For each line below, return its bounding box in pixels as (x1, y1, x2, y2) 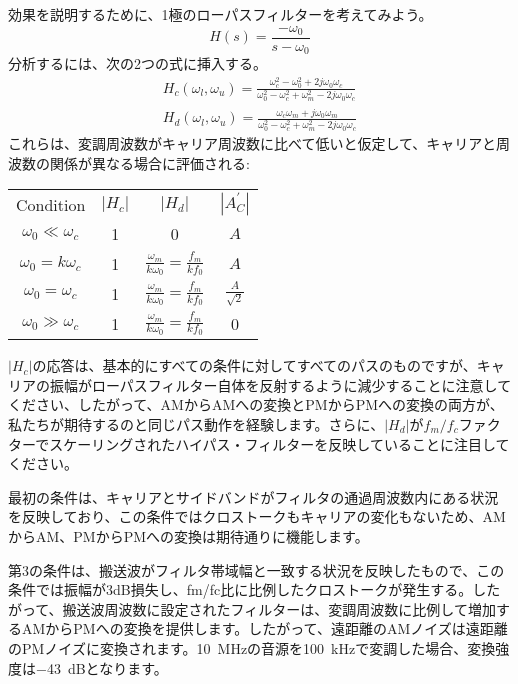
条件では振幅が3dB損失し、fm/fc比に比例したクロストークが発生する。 (8, 579, 473, 600)
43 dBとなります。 (46, 657, 168, 678)
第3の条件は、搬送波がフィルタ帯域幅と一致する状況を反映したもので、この (8, 559, 505, 580)
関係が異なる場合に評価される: (49, 152, 250, 173)
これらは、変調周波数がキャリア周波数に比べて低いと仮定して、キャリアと (8, 133, 497, 154)
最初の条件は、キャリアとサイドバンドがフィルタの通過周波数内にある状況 (8, 486, 499, 507)
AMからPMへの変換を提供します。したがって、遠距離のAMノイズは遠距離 (21, 618, 508, 639)
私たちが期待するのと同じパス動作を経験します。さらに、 (8, 414, 385, 435)
